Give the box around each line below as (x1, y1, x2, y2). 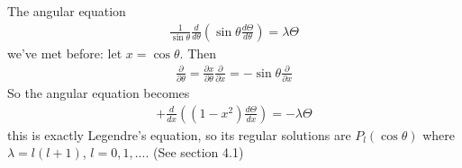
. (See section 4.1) (145, 143, 244, 162)
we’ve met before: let (7, 43, 122, 62)
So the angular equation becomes (7, 84, 190, 102)
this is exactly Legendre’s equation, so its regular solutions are (7, 125, 351, 144)
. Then (179, 43, 217, 62)
